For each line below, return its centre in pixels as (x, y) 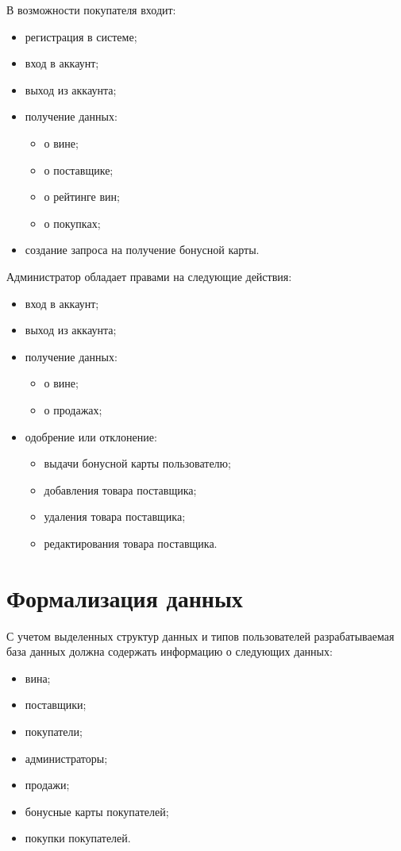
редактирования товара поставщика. (131, 543)
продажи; (47, 785)
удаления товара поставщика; (115, 516)
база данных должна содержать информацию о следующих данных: (170, 651)
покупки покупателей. (78, 838)
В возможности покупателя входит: (91, 10)
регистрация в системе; (81, 36)
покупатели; (54, 731)
